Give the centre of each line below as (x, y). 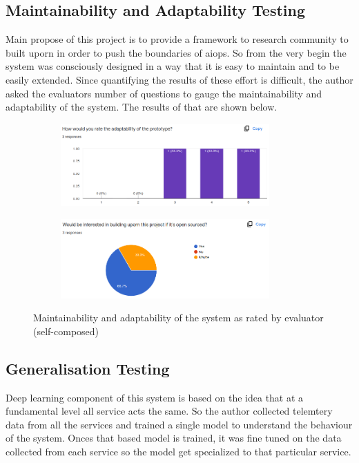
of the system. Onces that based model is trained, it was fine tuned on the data (174, 438)
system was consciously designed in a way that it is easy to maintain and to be (173, 66)
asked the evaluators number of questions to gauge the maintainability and (164, 93)
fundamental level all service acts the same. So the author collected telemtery (169, 411)
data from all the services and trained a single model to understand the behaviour (179, 424)
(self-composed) (66, 331)
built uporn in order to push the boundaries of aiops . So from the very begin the (176, 52)
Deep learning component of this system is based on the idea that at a (155, 397)
